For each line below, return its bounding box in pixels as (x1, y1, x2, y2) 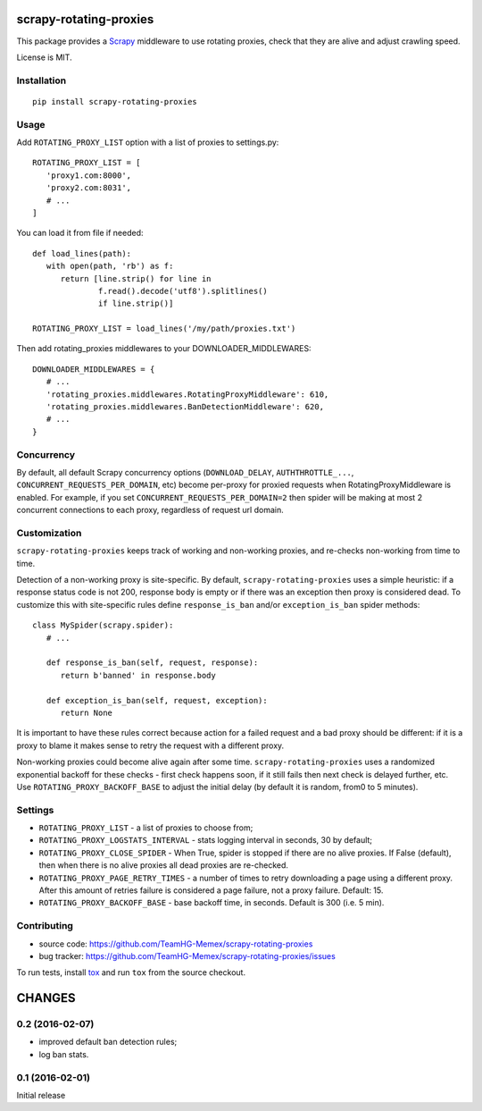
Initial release (16, 1090, 66, 1100)
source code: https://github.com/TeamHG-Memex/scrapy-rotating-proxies (38, 938, 313, 949)
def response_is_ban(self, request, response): (46, 658, 259, 668)
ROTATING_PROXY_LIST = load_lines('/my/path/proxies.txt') (32, 324, 296, 334)
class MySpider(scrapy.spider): (32, 620, 174, 630)
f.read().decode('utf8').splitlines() (98, 286, 268, 296)
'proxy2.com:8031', (46, 183, 132, 193)
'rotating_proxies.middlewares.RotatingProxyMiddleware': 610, (46, 389, 329, 400)
